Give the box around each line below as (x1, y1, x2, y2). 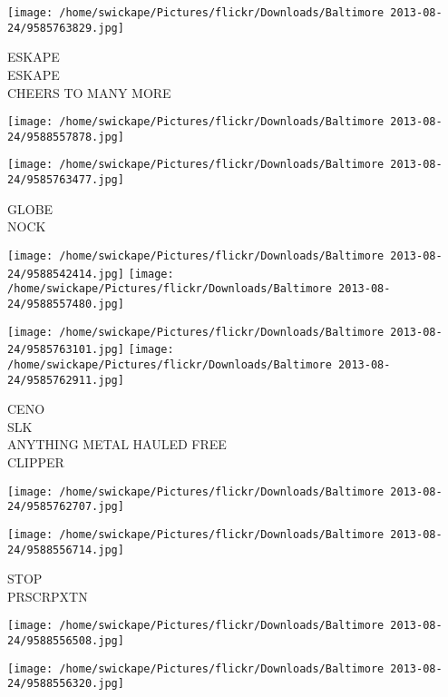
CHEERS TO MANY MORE (7, 83, 171, 102)
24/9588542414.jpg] (7, 267, 124, 280)
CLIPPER (7, 452, 64, 471)
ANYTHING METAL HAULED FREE (7, 435, 227, 454)
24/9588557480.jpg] (7, 297, 124, 310)
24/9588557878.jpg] (7, 130, 124, 143)
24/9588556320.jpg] (7, 677, 124, 691)
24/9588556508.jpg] (7, 634, 124, 647)
